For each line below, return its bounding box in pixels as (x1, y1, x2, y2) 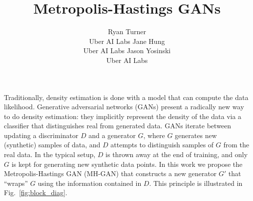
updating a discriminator (4, 130, 79, 140)
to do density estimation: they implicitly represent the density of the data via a (4, 111, 242, 121)
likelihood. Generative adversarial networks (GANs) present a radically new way (4, 101, 244, 112)
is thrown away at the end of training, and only (105, 149, 248, 160)
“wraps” (4, 178, 28, 188)
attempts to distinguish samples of (110, 140, 214, 150)
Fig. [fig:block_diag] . (4, 187, 67, 198)
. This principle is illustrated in (149, 178, 243, 188)
